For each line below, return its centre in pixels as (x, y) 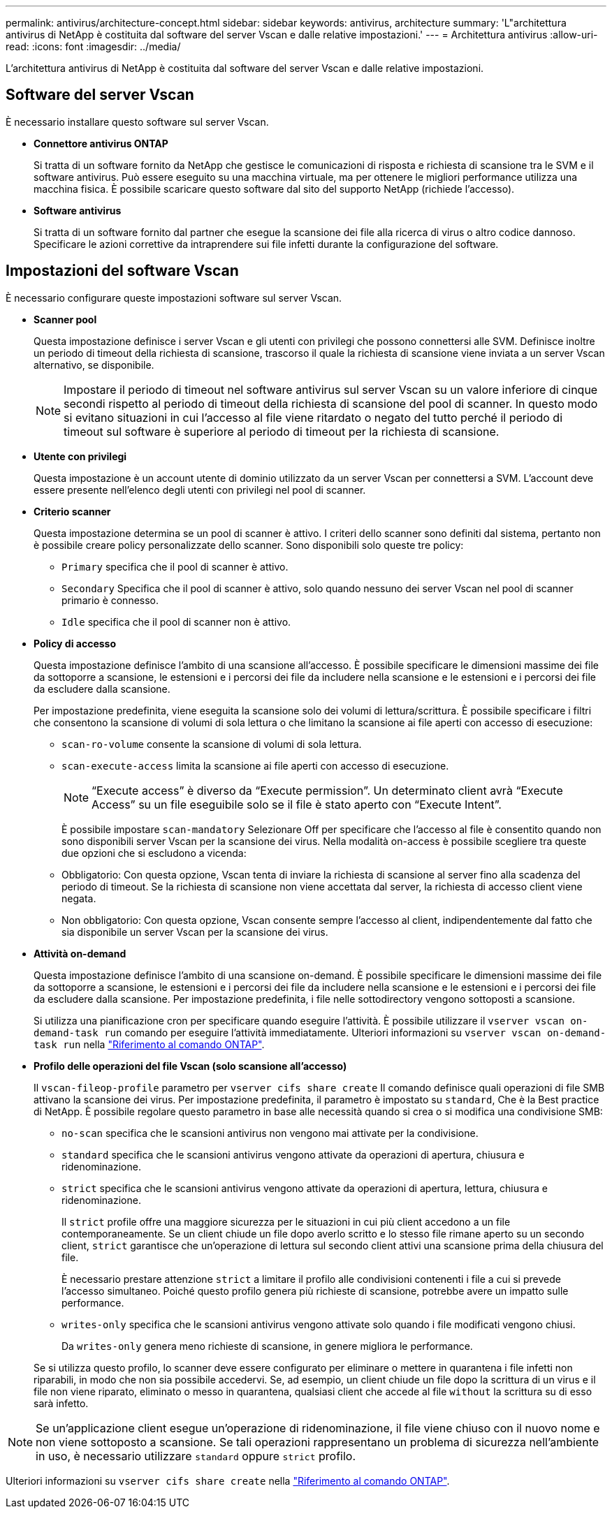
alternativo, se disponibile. (94, 365)
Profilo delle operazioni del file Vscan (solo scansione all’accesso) (190, 1066)
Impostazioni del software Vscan (122, 271)
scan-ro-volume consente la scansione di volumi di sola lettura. (212, 744)
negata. (79, 898)
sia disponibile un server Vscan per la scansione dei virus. (195, 932)
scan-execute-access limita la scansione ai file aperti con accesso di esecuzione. (255, 765)
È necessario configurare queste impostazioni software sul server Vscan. (174, 297)
